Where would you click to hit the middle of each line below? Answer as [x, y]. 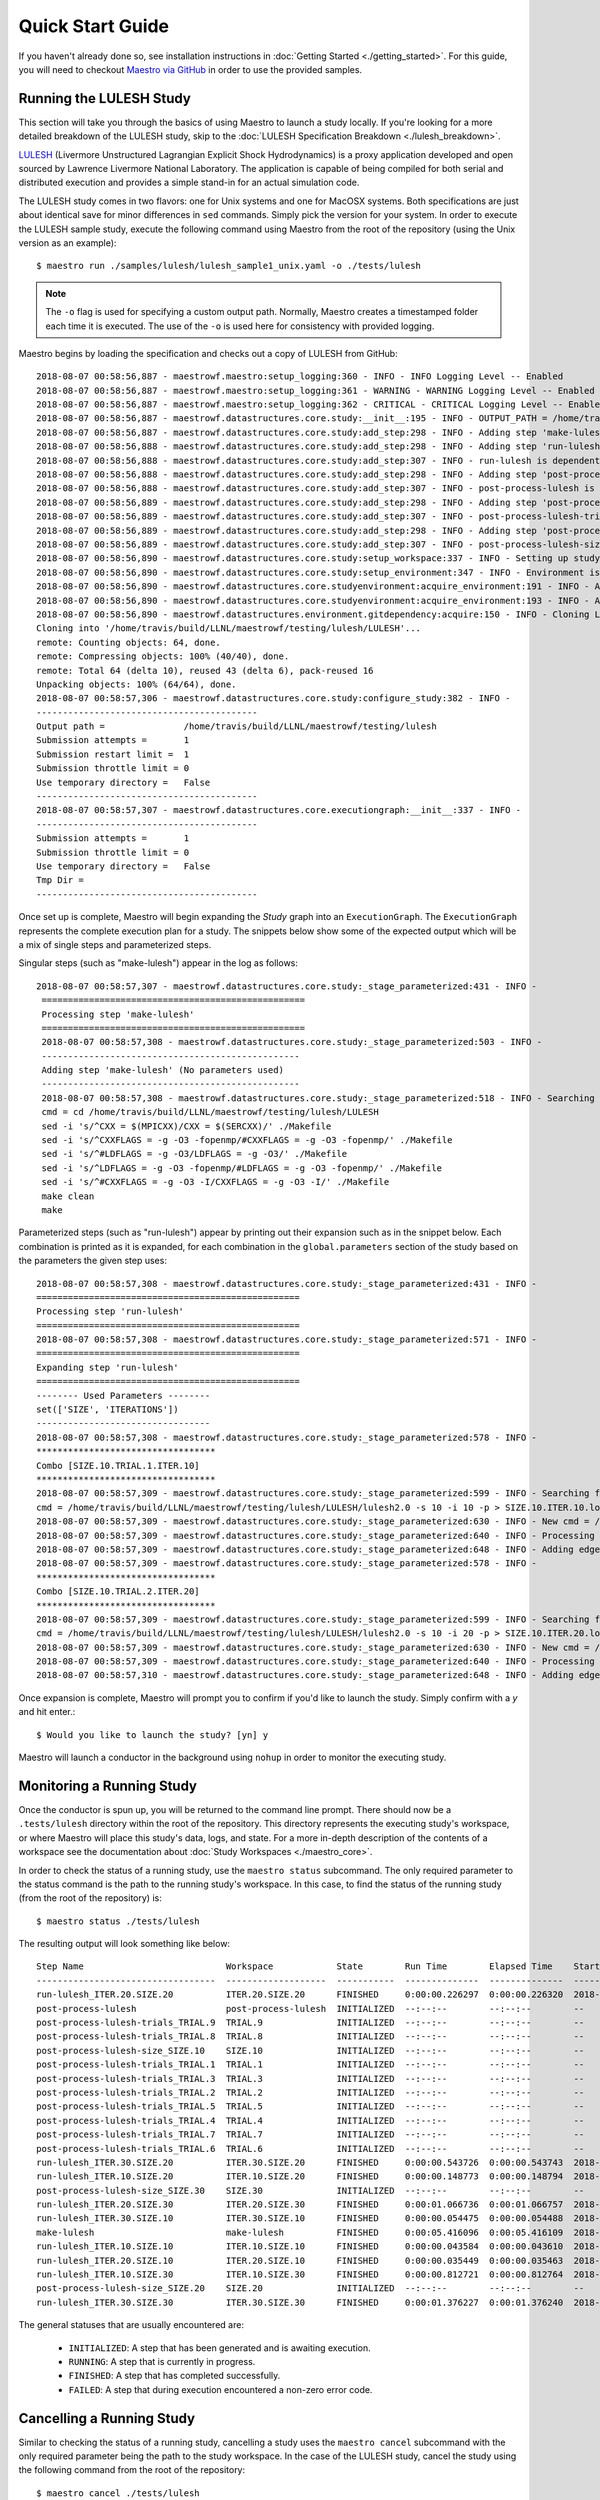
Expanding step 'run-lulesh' [107, 1367]
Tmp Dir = [60, 880]
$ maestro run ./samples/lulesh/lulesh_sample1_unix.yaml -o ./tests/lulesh [229, 266]
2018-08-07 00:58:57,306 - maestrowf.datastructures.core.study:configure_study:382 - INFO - [273, 698]
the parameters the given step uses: [92, 1261]
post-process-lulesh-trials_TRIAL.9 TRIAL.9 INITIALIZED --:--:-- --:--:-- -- [310, 2023]
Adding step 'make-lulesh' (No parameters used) [163, 1070]
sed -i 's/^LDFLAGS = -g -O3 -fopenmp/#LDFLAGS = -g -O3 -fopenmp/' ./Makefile [242, 1168]
